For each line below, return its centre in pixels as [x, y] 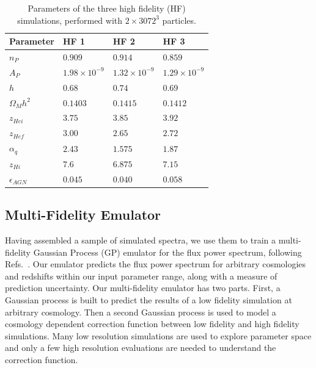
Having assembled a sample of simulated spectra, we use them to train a [141, 240]
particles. [179, 20]
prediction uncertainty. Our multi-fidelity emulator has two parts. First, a [143, 288]
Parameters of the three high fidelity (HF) [107, 8]
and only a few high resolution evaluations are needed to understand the [141, 348]
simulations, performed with [70, 20]
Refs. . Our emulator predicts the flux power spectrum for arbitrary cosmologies [156, 264]
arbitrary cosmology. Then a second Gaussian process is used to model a [141, 312]
